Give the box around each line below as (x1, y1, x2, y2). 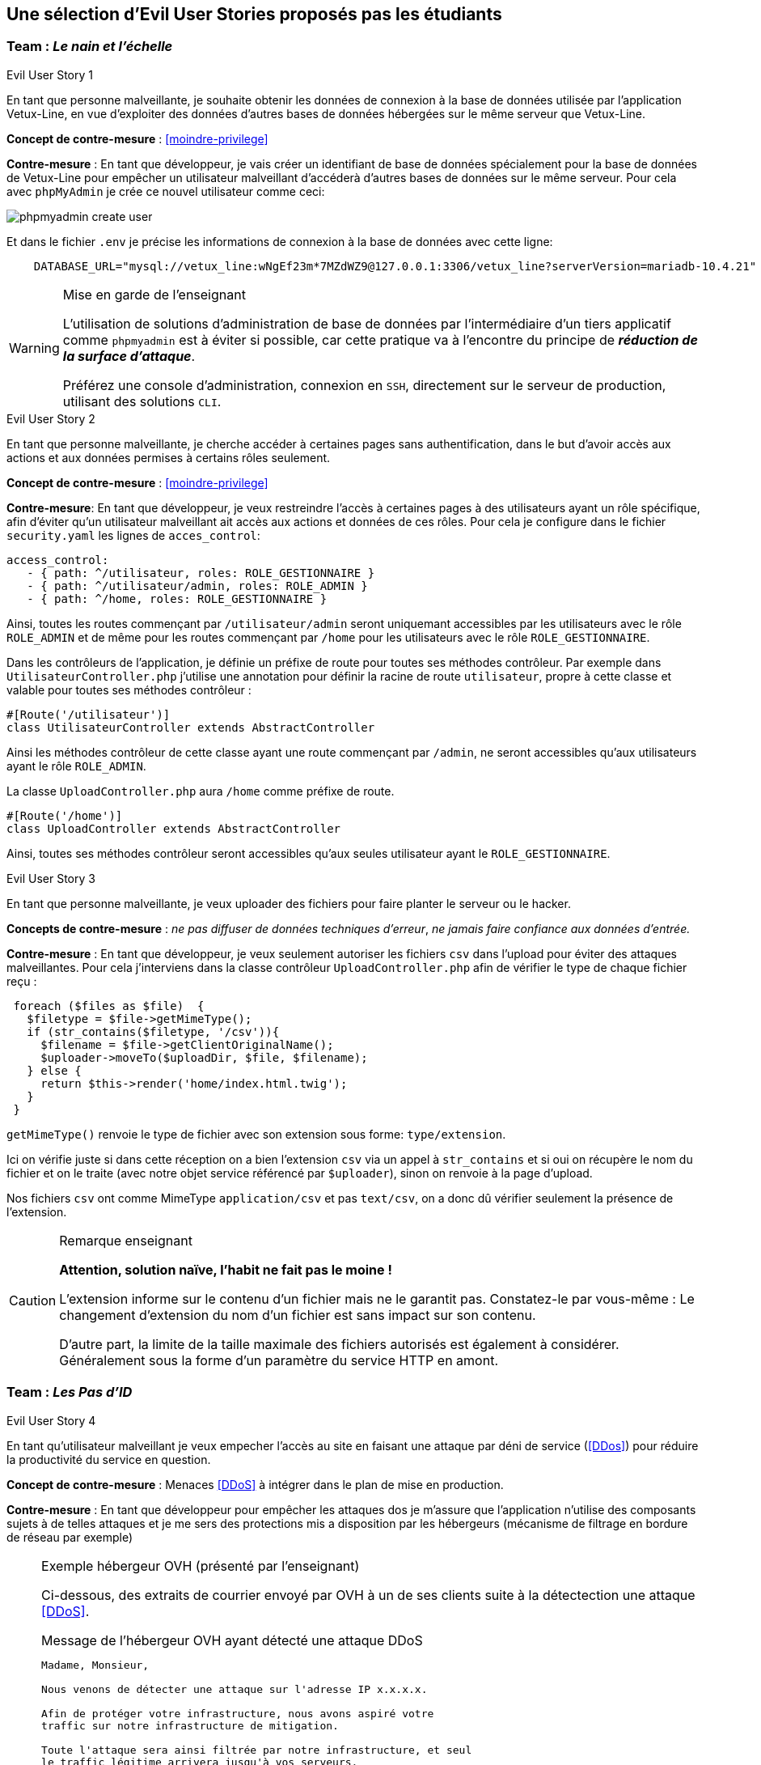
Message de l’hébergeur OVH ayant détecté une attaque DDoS (41, 1631, 423, 1648)
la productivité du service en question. (6, 1452, 211, 1466)
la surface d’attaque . (62, 347, 196, 364)
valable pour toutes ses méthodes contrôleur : (6, 682, 252, 697)
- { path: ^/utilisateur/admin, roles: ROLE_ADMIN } (27, 579, 368, 592)
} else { (27, 1063, 82, 1077)
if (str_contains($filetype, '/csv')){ (27, 1025, 280, 1038)
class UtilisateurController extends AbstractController (6, 720, 375, 734)
